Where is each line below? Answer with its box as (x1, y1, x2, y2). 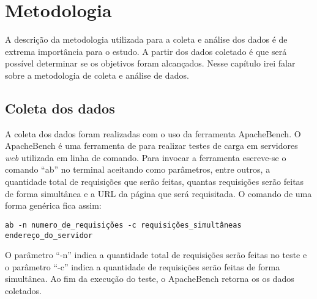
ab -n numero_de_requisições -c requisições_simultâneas (5, 220, 242, 229)
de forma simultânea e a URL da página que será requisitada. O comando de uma (5, 187, 312, 200)
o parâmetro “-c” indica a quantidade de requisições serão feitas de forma (5, 260, 280, 273)
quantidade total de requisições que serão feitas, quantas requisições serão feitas (5, 175, 304, 188)
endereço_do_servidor (5, 231, 93, 240)
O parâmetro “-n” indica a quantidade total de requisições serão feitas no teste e (5, 248, 307, 261)
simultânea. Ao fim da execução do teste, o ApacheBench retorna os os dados (5, 272, 294, 285)
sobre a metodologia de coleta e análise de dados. (5, 68, 189, 81)
